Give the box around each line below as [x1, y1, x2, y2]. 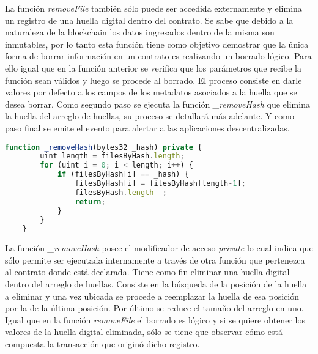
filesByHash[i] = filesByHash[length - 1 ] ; [75, 179, 246, 188]
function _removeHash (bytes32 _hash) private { [5, 142, 202, 152]
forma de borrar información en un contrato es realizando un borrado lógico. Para [5, 50, 312, 62]
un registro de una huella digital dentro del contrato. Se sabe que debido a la [5, 13, 294, 26]
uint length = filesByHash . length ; [40, 152, 185, 161]
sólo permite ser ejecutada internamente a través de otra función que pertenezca [5, 253, 305, 266]
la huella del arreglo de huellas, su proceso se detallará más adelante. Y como [5, 109, 294, 122]
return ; [75, 197, 106, 206]
